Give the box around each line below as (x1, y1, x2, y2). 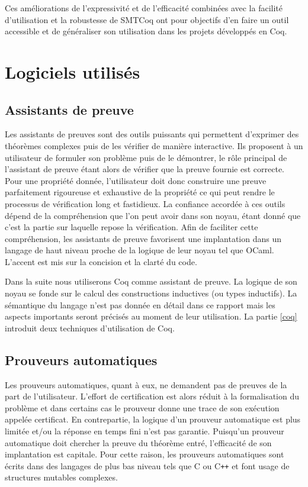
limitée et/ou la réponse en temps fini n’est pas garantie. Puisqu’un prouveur (5, 425, 284, 437)
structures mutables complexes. (5, 471, 118, 483)
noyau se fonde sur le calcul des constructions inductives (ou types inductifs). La (5, 287, 297, 299)
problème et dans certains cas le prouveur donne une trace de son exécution (5, 401, 280, 414)
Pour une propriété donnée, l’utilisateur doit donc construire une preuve (5, 174, 267, 186)
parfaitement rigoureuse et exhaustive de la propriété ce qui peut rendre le (5, 186, 275, 198)
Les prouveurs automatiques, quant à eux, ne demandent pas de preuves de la (5, 378, 287, 391)
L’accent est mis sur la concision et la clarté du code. (5, 255, 197, 267)
